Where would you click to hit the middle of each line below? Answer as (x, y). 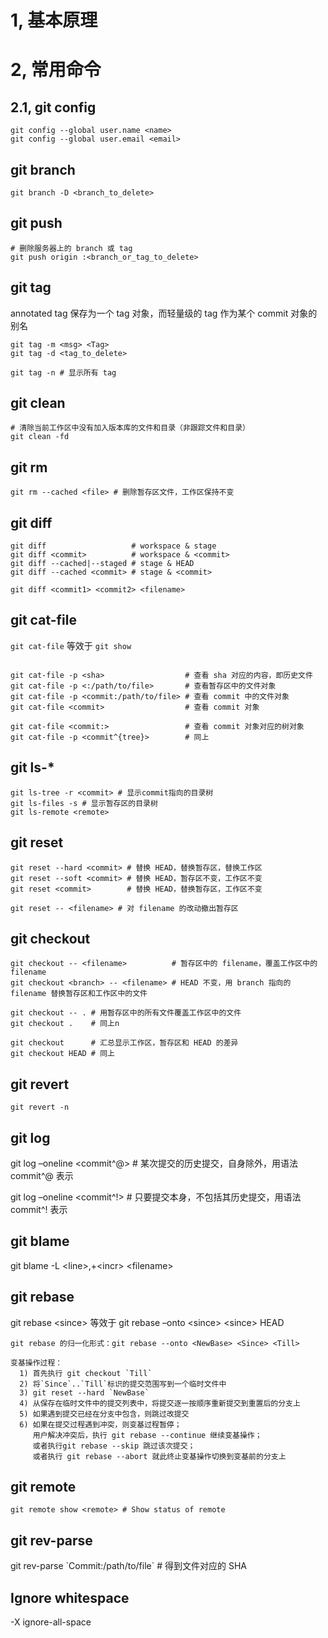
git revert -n (40, 1107)
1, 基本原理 (54, 20)
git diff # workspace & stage (113, 546)
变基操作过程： (36, 1362)
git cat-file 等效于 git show (71, 645)
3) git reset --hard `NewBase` (84, 1392)
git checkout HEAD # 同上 (62, 1054)
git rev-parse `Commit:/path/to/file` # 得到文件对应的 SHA (128, 1566)
